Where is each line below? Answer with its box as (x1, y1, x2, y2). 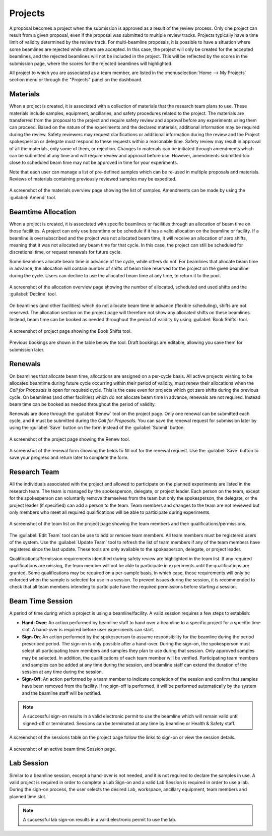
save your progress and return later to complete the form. (9, 454, 129, 461)
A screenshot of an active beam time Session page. (9, 746, 116, 752)
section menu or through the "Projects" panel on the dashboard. (9, 77, 143, 83)
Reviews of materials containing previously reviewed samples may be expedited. (9, 176, 177, 182)
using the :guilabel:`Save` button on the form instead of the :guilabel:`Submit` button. (9, 425, 185, 431)
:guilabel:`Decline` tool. (9, 291, 57, 297)
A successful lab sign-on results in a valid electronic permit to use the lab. (23, 817, 177, 823)
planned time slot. (9, 793, 47, 799)
